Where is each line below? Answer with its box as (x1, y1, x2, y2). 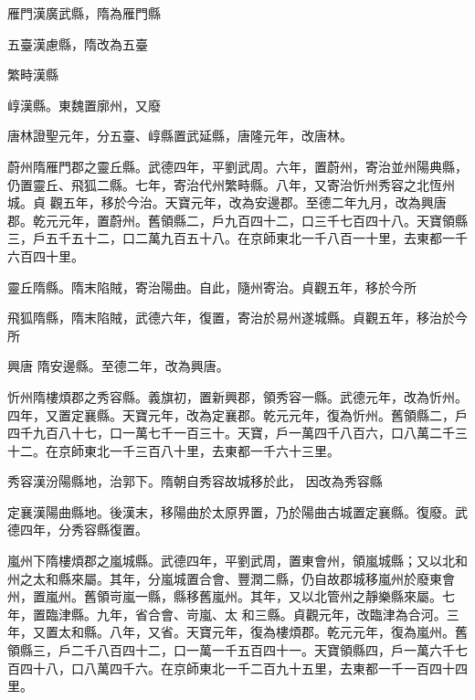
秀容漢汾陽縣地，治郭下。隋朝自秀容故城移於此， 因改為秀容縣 (7, 472, 383, 491)
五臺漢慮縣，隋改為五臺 (7, 34, 148, 53)
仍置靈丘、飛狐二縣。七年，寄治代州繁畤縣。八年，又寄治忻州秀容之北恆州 (7, 175, 455, 194)
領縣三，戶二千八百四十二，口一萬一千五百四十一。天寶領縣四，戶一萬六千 (7, 641, 455, 660)
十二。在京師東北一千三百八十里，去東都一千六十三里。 (7, 440, 340, 460)
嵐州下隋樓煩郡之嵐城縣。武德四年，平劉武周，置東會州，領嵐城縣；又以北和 (7, 551, 468, 570)
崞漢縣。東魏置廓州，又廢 (7, 95, 161, 114)
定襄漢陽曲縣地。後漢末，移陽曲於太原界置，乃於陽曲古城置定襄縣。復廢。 (7, 502, 455, 521)
